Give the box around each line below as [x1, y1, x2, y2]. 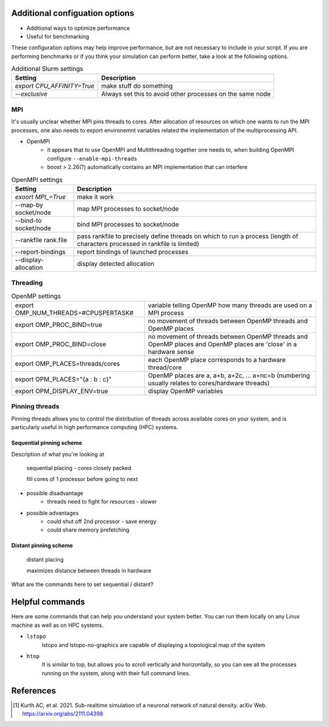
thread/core [148, 363, 182, 372]
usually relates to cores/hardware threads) [148, 379, 270, 388]
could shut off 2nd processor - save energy [47, 518, 157, 525]
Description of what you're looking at [11, 450, 105, 458]
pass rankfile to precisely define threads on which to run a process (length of [77, 232, 299, 241]
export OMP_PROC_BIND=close [15, 340, 107, 349]
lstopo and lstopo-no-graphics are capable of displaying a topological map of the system [41, 641, 266, 648]
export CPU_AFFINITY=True [15, 82, 94, 90]
